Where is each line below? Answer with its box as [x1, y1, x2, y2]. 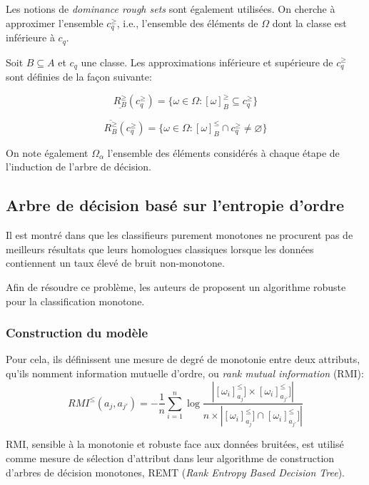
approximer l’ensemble [6, 15, 103, 30]
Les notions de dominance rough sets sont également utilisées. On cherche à [6, 1, 335, 16]
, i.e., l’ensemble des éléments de [116, 15, 258, 30]
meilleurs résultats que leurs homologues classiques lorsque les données [6, 241, 314, 256]
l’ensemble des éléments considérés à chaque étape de [107, 145, 340, 160]
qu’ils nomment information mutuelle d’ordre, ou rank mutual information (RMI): [6, 365, 364, 380]
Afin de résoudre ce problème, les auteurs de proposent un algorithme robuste [6, 279, 346, 294]
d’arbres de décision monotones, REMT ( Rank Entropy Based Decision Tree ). [6, 464, 345, 479]
